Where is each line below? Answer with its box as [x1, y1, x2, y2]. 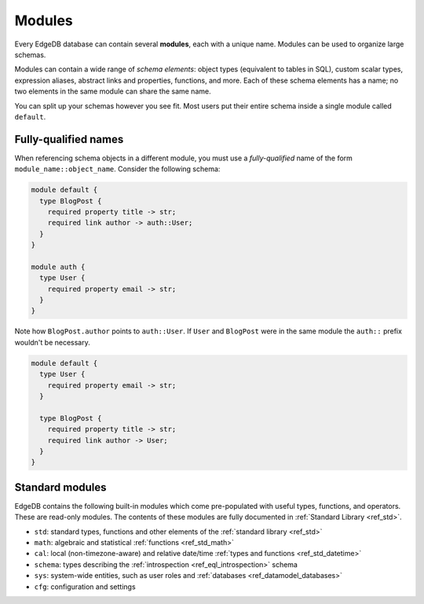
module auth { [31, 262, 86, 271]
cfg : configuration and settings [34, 582, 137, 591]
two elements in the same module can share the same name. [14, 87, 211, 96]
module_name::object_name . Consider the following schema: [14, 164, 221, 174]
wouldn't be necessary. [14, 337, 90, 347]
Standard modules [14, 481, 107, 494]
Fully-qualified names [14, 132, 124, 145]
